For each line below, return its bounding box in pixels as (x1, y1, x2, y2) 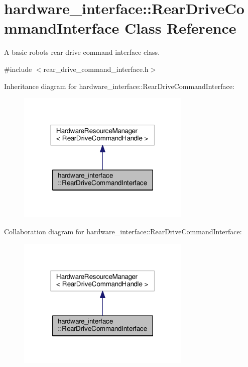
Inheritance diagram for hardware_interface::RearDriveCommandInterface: (4, 80, 234, 91)
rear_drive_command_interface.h (43, 63, 149, 74)
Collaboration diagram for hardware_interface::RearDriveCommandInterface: (4, 226, 242, 236)
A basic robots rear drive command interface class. (4, 47, 160, 57)
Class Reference (125, 18, 236, 38)
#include (4, 63, 32, 74)
